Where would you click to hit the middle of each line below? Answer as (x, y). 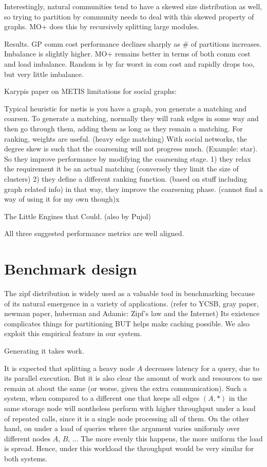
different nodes (27, 438)
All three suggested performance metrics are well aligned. (94, 233)
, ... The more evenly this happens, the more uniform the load (165, 438)
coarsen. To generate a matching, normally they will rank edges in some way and (131, 118)
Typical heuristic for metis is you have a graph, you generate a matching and (126, 108)
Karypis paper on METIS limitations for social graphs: (90, 91)
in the (238, 398)
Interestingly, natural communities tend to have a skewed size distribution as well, (133, 6)
